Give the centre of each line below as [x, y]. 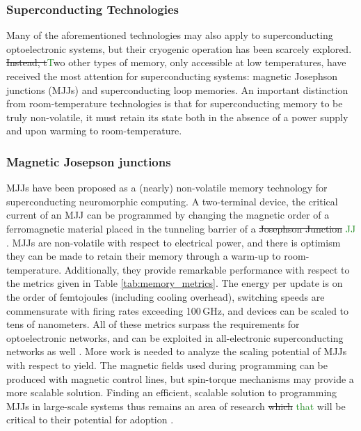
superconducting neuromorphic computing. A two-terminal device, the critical [172, 201]
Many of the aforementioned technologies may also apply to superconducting [170, 35]
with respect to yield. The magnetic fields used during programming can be [167, 365]
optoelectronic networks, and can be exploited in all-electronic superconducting [175, 337]
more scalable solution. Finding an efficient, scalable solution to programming [172, 392]
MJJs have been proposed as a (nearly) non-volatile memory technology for [167, 188]
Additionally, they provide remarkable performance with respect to [207, 269]
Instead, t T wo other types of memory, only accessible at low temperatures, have [176, 62]
